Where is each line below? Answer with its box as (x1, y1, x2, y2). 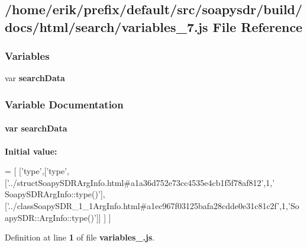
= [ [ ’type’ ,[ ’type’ (5, 165, 67, 177)
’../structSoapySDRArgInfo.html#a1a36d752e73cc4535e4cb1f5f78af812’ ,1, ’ (7, 176, 275, 188)
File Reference (212, 17, 303, 36)
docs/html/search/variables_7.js (5, 17, 208, 36)
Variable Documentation (5, 97, 124, 111)
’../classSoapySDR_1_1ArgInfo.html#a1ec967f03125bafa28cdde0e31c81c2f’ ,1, (7, 200, 288, 211)
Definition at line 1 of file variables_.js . (5, 231, 155, 243)
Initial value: (5, 145, 57, 157)
